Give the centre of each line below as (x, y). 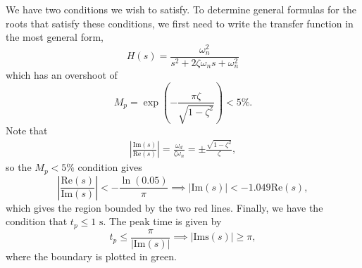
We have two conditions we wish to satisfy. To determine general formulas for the (181, 9)
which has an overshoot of (62, 75)
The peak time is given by (166, 221)
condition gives (110, 167)
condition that (37, 221)
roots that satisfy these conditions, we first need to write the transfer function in (180, 23)
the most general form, (55, 37)
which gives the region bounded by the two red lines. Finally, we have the (164, 207)
